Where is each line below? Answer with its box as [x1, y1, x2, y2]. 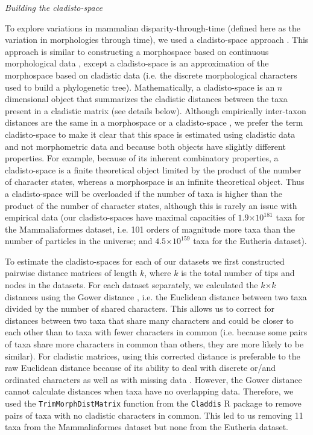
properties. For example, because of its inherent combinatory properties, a [5, 152, 279, 164]
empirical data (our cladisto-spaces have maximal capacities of [5, 211, 235, 224]
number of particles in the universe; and [5, 234, 153, 247]
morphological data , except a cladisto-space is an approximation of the [5, 57, 269, 69]
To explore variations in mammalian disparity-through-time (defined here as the [5, 21, 301, 34]
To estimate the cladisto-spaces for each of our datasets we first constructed [5, 254, 285, 267]
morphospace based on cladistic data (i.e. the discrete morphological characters [5, 68, 297, 81]
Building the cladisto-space [5, 1, 103, 13]
